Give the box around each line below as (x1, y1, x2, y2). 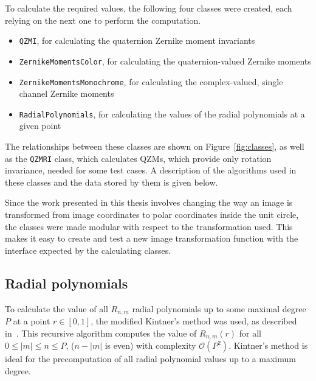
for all (239, 326, 262, 339)
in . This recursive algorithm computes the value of (5, 326, 197, 339)
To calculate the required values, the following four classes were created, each (5, 2, 292, 14)
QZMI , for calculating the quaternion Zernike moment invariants (19, 34, 255, 47)
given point (19, 119, 61, 132)
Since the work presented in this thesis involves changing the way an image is (5, 196, 293, 209)
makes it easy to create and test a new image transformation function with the (5, 232, 298, 245)
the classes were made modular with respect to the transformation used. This (5, 220, 293, 232)
